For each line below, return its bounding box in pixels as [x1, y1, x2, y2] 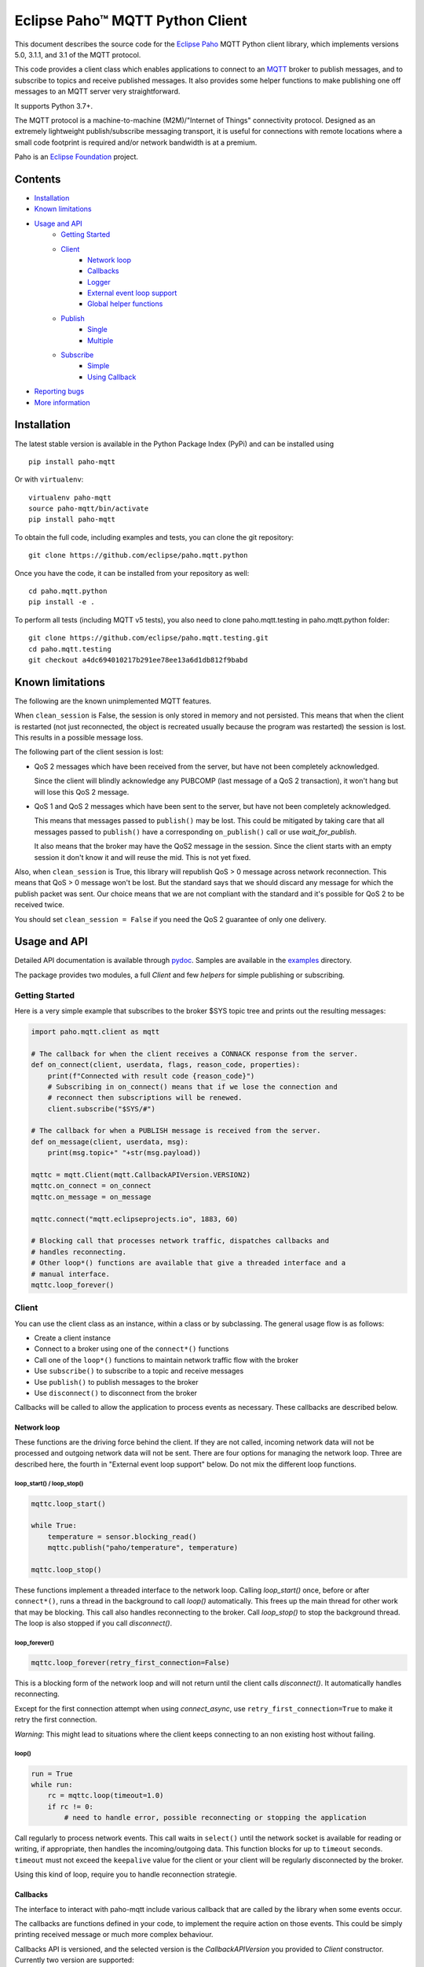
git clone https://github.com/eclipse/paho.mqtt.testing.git [28, 633, 269, 643]
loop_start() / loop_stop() [14, 1480, 84, 1488]
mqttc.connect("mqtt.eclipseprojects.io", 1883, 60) [31, 1214, 239, 1223]
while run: [31, 1780, 73, 1789]
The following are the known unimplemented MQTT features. [14, 696, 212, 706]
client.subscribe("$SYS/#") [47, 1104, 156, 1113]
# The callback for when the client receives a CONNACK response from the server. [31, 1049, 359, 1058]
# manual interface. [31, 1269, 110, 1279]
